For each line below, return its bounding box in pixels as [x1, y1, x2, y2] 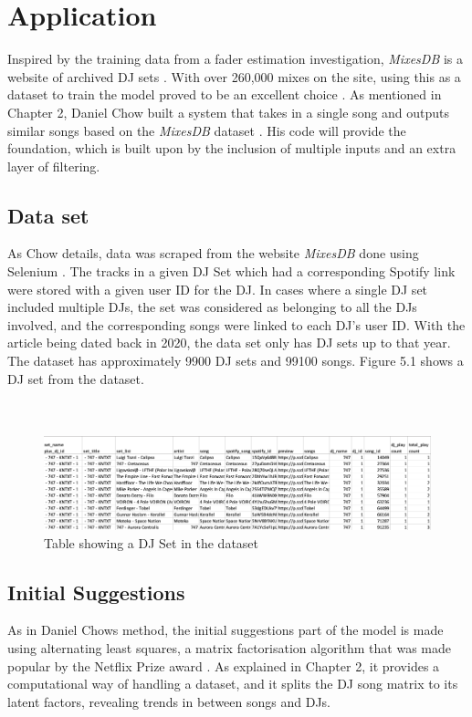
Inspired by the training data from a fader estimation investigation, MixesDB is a [7, 49, 463, 68]
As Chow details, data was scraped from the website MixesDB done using [7, 244, 419, 263]
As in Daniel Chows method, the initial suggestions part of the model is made [7, 620, 444, 639]
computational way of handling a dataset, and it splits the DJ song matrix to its [7, 674, 458, 693]
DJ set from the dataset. [7, 369, 144, 388]
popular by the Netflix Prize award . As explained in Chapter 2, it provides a [7, 656, 440, 675]
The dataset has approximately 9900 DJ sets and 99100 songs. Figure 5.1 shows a [7, 351, 464, 370]
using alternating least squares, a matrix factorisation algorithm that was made [7, 638, 451, 657]
